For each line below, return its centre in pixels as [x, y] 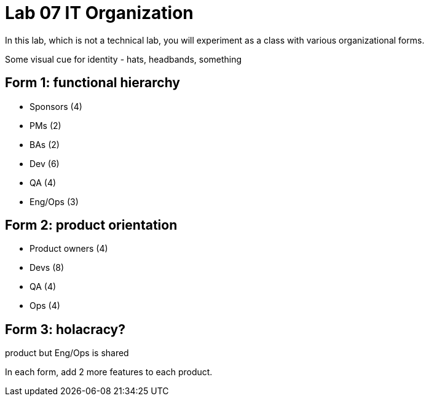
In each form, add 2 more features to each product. [109, 372]
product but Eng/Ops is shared [67, 353]
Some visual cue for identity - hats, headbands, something [124, 59]
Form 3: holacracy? [65, 329]
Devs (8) [47, 268]
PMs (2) [45, 125]
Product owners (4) [69, 249]
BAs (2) [45, 144]
